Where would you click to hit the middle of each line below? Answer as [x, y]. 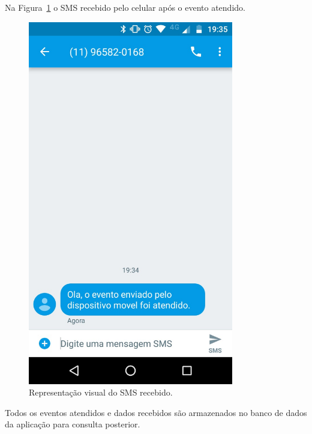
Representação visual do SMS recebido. [101, 392]
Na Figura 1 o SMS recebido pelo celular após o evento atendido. [125, 7]
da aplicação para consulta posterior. [73, 424]
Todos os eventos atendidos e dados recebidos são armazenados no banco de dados [156, 412]
